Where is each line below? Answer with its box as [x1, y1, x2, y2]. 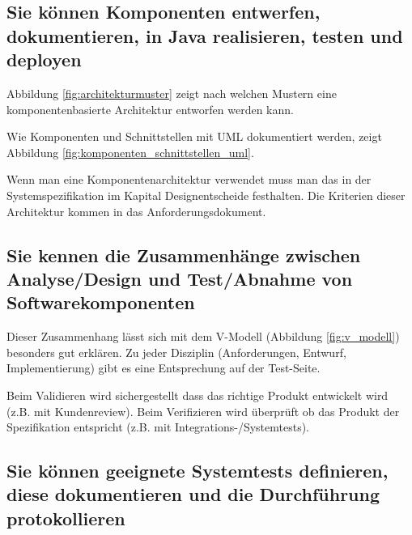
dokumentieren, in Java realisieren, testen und [6, 23, 403, 48]
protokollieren [6, 505, 125, 530]
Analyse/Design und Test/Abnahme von [6, 265, 353, 291]
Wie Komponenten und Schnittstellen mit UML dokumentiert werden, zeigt [6, 128, 382, 145]
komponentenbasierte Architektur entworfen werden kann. [6, 100, 294, 117]
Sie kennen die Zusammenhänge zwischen [6, 242, 361, 267]
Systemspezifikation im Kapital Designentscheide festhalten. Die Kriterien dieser [6, 186, 406, 203]
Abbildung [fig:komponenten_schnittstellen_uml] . [6, 143, 254, 160]
